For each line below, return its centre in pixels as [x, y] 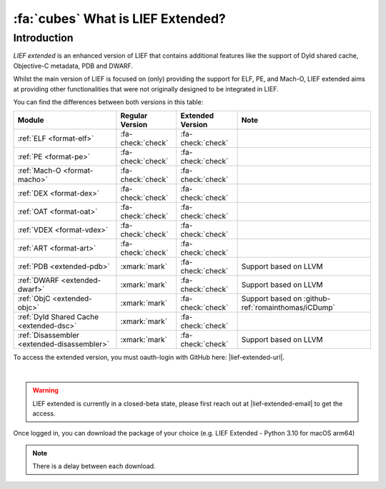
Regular [134, 116]
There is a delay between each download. [94, 466]
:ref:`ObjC [34, 298]
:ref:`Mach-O [39, 171]
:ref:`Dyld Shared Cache [58, 317]
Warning [45, 390]
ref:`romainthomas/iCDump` [288, 308]
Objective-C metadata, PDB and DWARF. [73, 66]
